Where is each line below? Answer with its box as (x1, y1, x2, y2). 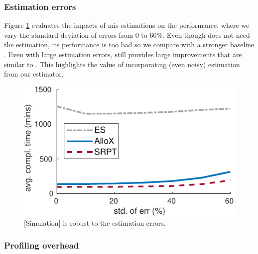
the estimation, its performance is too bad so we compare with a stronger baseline (4, 39, 255, 50)
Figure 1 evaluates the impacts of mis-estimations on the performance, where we (4, 20, 250, 30)
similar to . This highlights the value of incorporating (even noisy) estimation (4, 59, 240, 69)
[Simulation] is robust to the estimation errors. (24, 217, 166, 228)
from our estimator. (4, 69, 64, 79)
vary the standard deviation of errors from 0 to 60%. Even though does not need (4, 29, 250, 40)
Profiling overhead (4, 239, 79, 251)
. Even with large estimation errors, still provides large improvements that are (4, 49, 242, 59)
